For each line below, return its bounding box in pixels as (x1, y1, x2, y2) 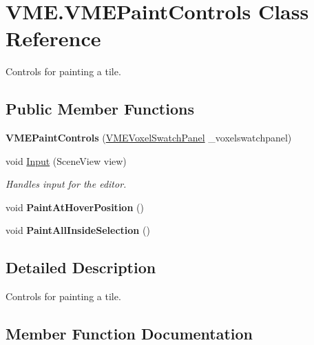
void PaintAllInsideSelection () (6, 223, 150, 237)
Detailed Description (6, 257, 156, 278)
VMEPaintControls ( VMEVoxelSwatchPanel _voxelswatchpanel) (6, 130, 292, 145)
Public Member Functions (6, 98, 194, 119)
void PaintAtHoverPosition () (6, 199, 144, 214)
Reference (6, 24, 101, 52)
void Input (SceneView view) (6, 153, 127, 168)
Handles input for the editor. (6, 177, 127, 191)
